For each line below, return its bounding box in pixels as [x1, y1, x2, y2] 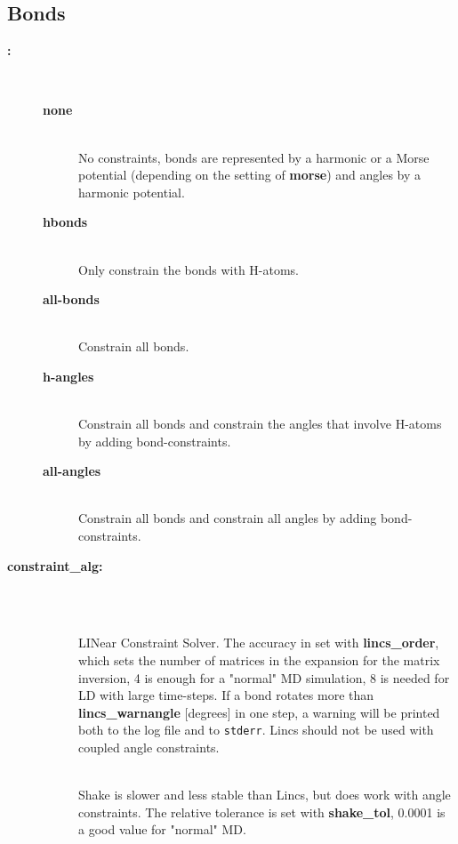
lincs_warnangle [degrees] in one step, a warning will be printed [78, 703, 440, 721]
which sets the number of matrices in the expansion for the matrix [78, 651, 440, 670]
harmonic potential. [78, 182, 185, 201]
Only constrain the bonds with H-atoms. [78, 260, 300, 278]
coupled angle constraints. [78, 738, 220, 757]
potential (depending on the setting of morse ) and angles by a [78, 165, 422, 184]
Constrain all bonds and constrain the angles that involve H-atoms [78, 414, 442, 433]
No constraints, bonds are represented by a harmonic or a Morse [78, 148, 430, 166]
